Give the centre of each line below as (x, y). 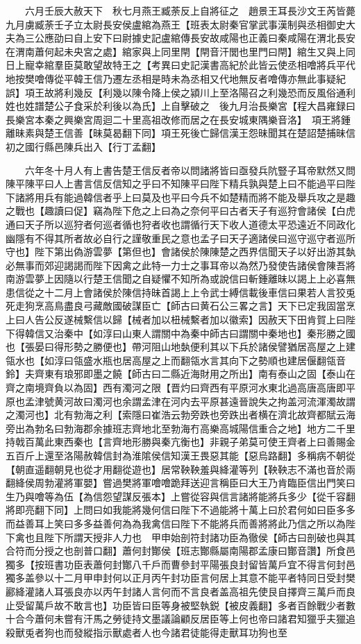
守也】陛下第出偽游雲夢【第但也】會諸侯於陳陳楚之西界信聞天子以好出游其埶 (180, 252)
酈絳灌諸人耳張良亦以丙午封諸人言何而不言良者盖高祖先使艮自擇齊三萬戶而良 (180, 591)
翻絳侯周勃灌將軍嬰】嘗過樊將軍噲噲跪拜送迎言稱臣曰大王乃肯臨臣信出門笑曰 (180, 483)
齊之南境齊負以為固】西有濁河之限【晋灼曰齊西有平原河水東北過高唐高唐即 (176, 388)
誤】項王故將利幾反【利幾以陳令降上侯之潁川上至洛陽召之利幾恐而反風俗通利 (180, 92)
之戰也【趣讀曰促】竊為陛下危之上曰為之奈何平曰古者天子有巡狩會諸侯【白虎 (180, 211)
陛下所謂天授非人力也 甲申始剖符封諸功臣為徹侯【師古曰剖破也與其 (200, 537)
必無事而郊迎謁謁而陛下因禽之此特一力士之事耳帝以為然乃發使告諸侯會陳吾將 (180, 265)
